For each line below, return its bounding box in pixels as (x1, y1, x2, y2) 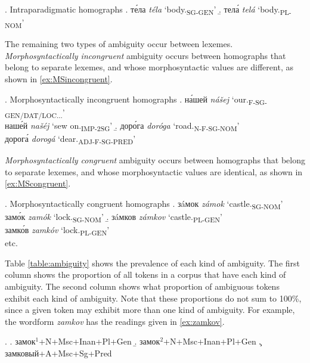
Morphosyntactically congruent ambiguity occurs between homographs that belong (5, 154, 305, 166)
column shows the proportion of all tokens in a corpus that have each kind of (5, 268, 286, 281)
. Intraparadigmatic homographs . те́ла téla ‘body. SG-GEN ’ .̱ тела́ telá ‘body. (5, 3, 280, 17)
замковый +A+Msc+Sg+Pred (5, 347, 112, 359)
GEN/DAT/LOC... (5, 110, 63, 120)
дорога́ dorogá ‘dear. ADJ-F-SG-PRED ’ (5, 132, 136, 146)
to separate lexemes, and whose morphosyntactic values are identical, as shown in (5, 165, 303, 178)
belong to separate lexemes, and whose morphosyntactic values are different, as (5, 61, 293, 73)
